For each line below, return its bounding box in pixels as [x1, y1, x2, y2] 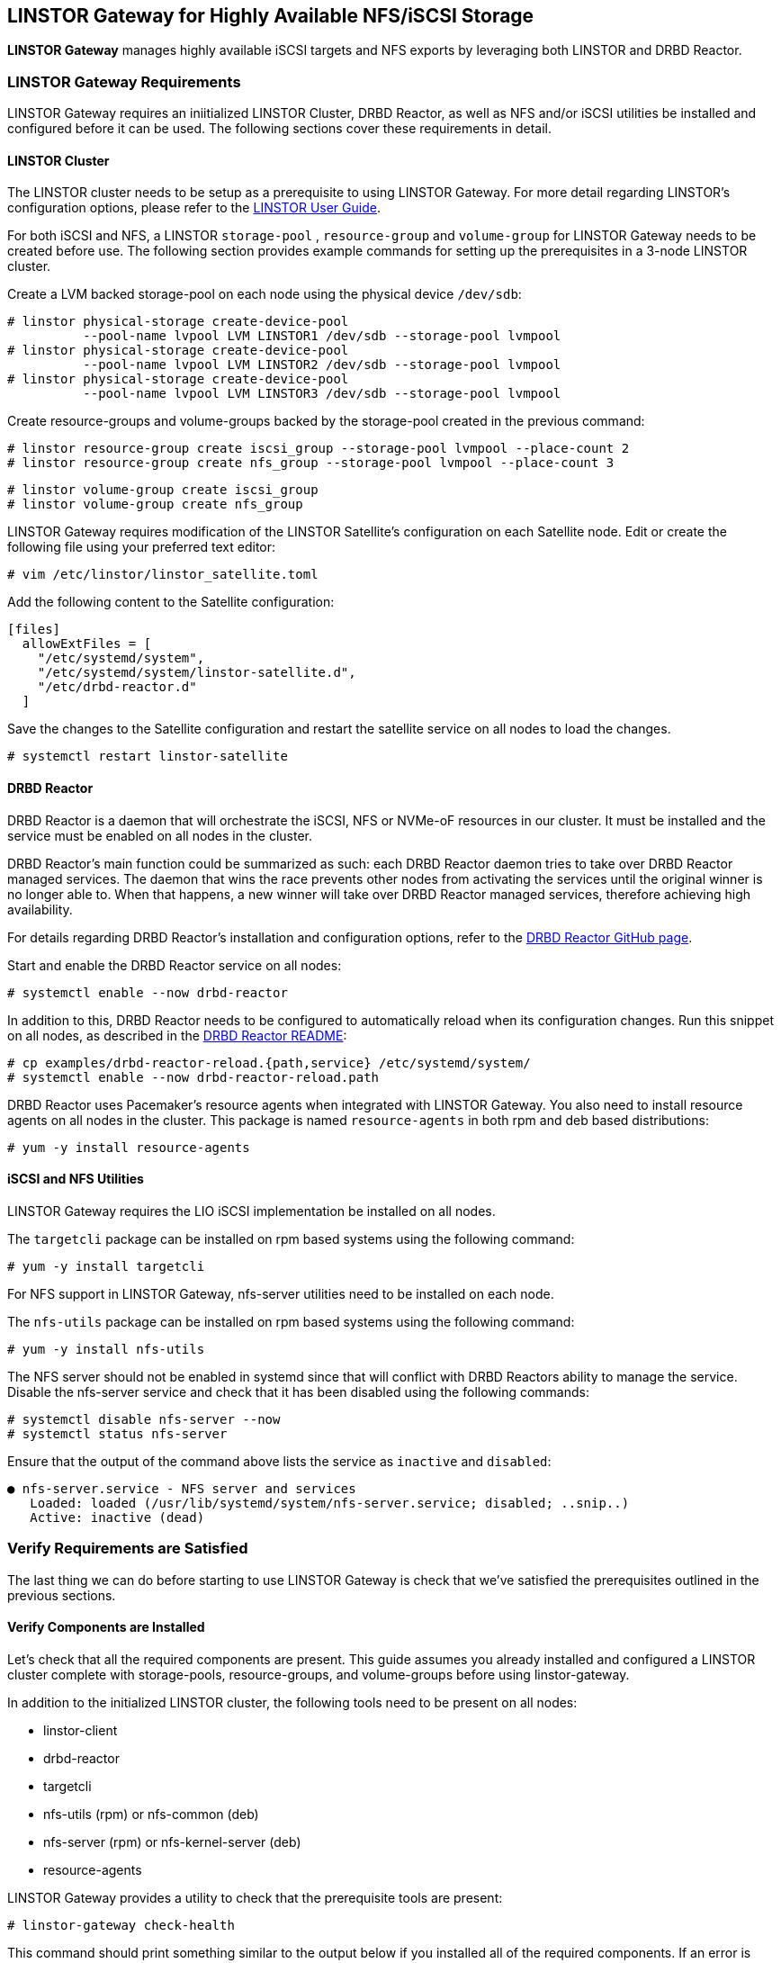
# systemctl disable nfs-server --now [7, 1411, 281, 1427]
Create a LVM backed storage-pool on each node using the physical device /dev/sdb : [7, 286, 522, 302]
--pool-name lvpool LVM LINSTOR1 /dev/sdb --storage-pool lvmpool [83, 329, 561, 344]
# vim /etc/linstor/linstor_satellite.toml [7, 567, 319, 582]
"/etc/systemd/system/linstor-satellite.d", [37, 665, 356, 680]
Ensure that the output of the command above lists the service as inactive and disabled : [7, 1453, 552, 1469]
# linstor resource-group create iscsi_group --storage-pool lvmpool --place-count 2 [7, 441, 630, 456]
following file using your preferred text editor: [7, 539, 276, 555]
